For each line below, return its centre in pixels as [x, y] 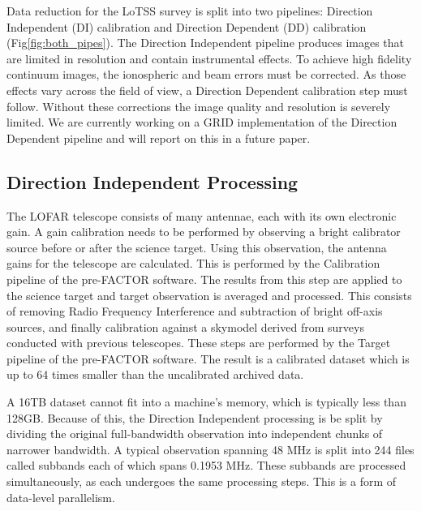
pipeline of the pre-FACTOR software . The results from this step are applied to [204, 279]
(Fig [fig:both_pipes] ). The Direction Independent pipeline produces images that [206, 43]
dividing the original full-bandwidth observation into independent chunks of [195, 434]
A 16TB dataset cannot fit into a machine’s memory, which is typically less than [206, 402]
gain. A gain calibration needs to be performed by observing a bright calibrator [204, 232]
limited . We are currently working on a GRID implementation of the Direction [202, 122]
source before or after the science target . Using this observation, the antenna [197, 247]
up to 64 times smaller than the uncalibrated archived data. [155, 374]
